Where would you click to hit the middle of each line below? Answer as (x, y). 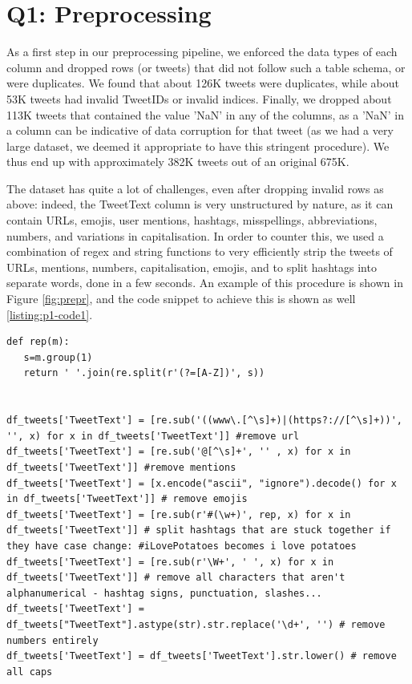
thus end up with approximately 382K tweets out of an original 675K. (178, 162)
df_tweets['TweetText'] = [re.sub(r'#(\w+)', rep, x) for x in (179, 514)
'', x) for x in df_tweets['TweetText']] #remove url (153, 436)
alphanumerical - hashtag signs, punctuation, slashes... (164, 593)
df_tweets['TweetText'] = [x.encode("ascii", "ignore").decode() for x (202, 483)
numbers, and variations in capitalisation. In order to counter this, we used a (195, 235)
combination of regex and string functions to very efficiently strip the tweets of (200, 251)
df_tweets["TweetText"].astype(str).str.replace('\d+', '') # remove (196, 624)
